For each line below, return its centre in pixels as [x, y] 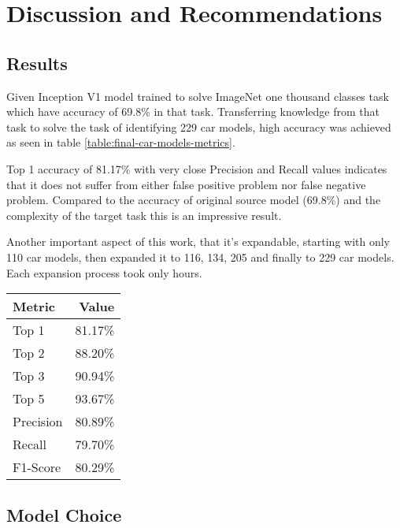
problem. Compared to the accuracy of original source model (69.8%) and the [194, 200]
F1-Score [37, 467]
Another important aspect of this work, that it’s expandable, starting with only [198, 242]
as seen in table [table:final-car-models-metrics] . [121, 142]
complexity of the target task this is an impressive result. [144, 215]
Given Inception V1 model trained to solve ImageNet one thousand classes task [198, 96]
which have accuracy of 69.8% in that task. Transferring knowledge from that [193, 112]
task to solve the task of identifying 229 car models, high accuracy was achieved [199, 126]
